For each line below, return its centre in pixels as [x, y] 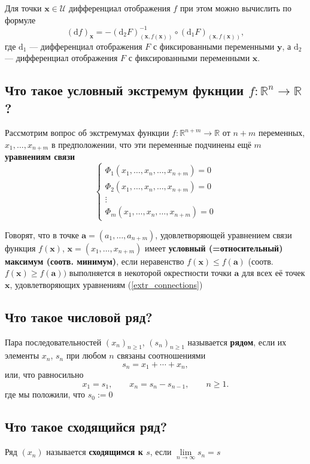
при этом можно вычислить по [235, 8]
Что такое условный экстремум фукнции [124, 90]
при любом [86, 355]
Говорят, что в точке [42, 234]
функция [20, 248]
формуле [20, 19]
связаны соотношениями [161, 355]
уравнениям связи [40, 157]
